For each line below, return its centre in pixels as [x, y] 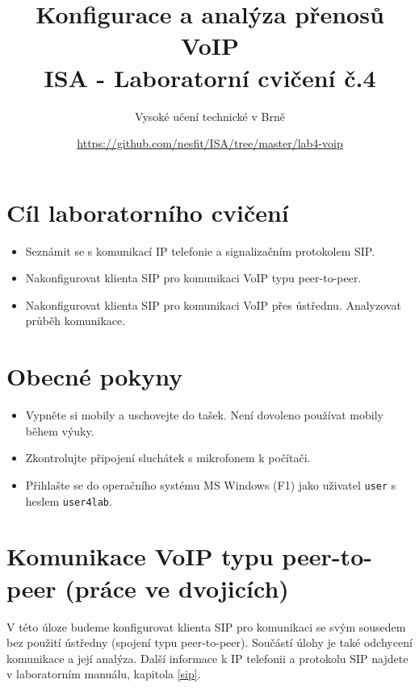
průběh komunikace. [75, 321]
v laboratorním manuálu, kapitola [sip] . [104, 674]
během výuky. [60, 430]
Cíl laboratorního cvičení [148, 212]
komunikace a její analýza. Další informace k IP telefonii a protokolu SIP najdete [207, 658]
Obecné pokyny [95, 376]
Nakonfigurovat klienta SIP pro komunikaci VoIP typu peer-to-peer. [193, 278]
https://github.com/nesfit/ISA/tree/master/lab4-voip [210, 143]
